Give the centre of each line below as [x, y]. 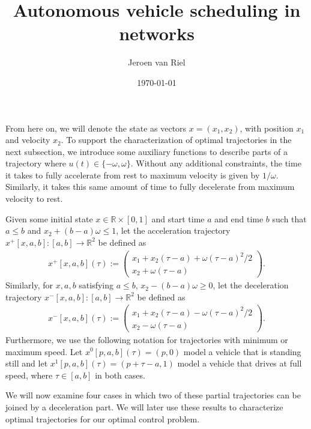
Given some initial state [49, 218]
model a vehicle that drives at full [240, 363]
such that [289, 218]
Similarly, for [29, 285]
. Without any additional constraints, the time [216, 163]
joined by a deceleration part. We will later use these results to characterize [144, 406]
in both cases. [120, 375]
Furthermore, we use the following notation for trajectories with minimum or [147, 339]
